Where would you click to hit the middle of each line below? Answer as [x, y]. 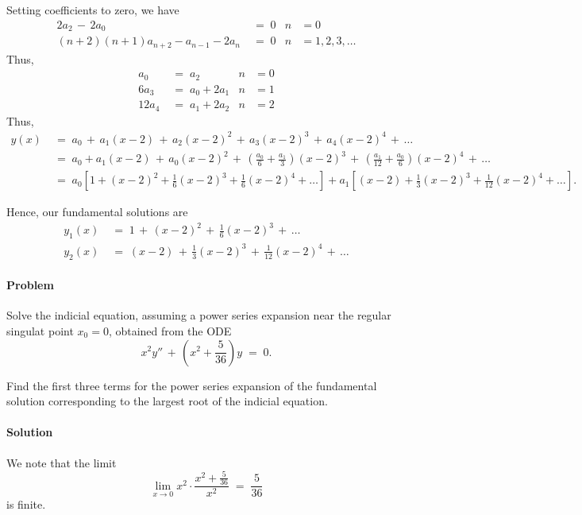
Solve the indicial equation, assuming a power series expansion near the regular [199, 315]
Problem [30, 285]
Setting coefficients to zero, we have [93, 10]
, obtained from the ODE [170, 330]
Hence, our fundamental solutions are [97, 212]
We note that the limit [62, 462]
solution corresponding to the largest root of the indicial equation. [167, 401]
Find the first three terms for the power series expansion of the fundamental [192, 385]
